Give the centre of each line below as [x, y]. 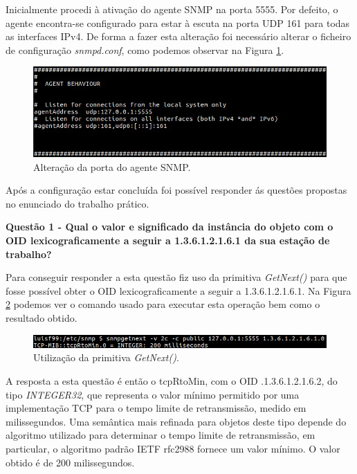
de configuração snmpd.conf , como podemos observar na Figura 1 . [145, 49]
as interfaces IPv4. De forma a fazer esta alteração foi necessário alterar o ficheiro [178, 36]
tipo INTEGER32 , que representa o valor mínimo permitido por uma [153, 394]
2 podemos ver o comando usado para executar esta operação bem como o [163, 304]
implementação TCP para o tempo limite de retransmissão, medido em [156, 408]
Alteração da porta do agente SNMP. [112, 166]
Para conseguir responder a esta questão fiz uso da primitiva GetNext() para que [176, 277]
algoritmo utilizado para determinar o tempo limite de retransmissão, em [161, 435]
